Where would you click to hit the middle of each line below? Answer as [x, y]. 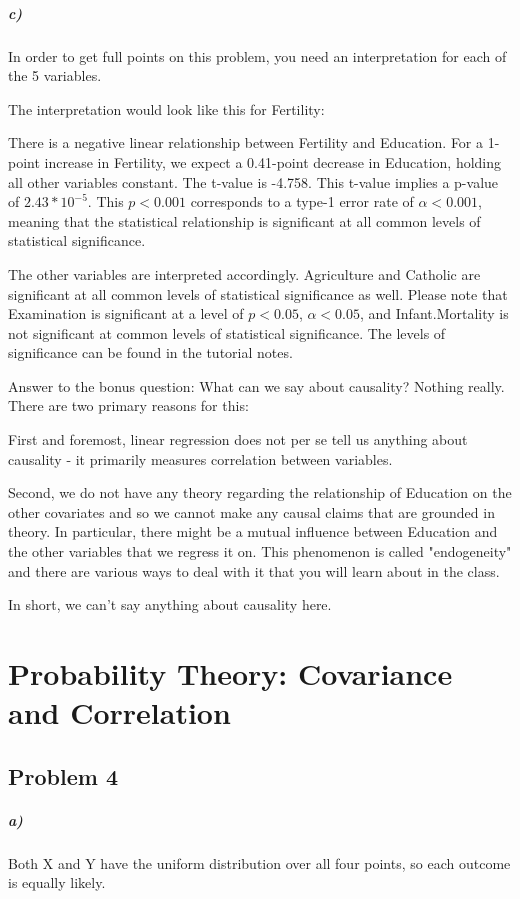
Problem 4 [63, 775]
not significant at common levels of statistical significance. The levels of [227, 332]
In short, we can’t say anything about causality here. [170, 604]
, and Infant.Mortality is [434, 313]
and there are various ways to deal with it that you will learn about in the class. [254, 570]
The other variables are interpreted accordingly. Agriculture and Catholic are [244, 273]
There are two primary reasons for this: [128, 405]
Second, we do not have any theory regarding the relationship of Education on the [260, 492]
